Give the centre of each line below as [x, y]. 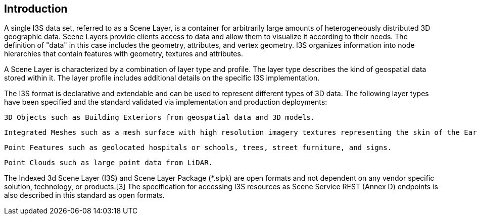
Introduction [36, 9]
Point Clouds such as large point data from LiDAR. [109, 163]
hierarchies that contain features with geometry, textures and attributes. [124, 54]
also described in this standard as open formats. [84, 195]
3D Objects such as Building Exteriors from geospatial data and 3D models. [160, 118]
